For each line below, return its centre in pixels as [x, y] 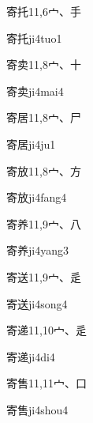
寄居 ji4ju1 [31, 144]
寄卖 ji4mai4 [35, 91]
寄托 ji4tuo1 [34, 38]
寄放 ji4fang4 [37, 197]
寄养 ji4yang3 [37, 250]
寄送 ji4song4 [37, 303]
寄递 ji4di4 [31, 356]
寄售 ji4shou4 [37, 409]
